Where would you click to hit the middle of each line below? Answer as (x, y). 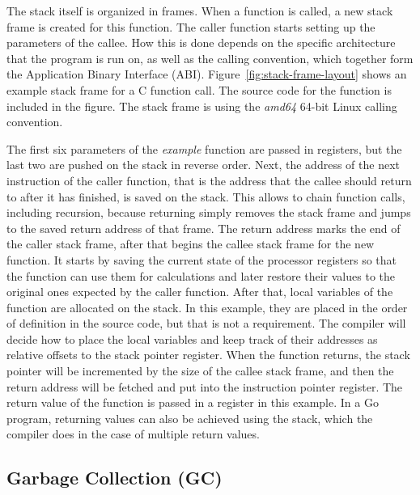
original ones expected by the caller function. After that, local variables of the (200, 292)
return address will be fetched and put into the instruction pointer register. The (205, 386)
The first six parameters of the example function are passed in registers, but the (204, 148)
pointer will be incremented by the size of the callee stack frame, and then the (200, 371)
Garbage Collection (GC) (115, 478)
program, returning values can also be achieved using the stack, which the (190, 418)
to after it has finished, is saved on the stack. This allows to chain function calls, (206, 196)
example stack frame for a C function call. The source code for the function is (199, 89)
